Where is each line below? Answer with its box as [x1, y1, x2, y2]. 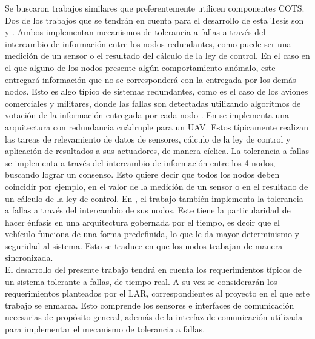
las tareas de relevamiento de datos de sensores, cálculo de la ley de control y [5, 132, 291, 145]
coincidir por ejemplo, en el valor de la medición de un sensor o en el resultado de [5, 180, 308, 192]
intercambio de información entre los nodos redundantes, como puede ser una [5, 37, 291, 50]
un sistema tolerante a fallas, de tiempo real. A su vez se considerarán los [5, 275, 277, 287]
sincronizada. [5, 251, 53, 264]
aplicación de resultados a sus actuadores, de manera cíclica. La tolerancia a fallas [5, 144, 310, 157]
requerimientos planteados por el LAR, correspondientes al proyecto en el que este [5, 287, 310, 300]
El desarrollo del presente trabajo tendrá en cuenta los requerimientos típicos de [5, 263, 302, 276]
